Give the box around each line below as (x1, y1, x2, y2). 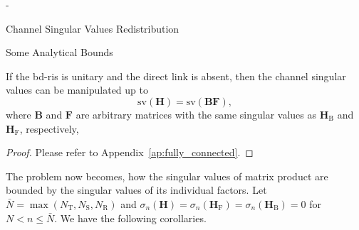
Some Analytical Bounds (6, 45, 113, 60)
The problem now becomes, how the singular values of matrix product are (6, 168, 328, 183)
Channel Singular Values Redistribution (6, 21, 179, 35)
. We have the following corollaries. (54, 210, 207, 225)
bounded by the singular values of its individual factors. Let (6, 182, 267, 197)
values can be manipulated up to (6, 82, 148, 97)
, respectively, (19, 121, 79, 136)
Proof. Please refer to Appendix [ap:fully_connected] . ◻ (6, 145, 254, 160)
